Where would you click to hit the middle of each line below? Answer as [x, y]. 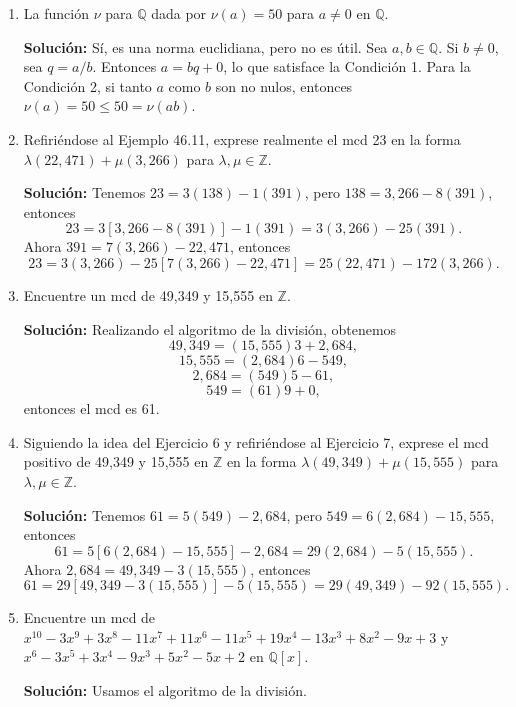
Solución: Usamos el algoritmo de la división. [165, 690]
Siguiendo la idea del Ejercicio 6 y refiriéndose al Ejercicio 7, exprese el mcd [256, 441]
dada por [179, 13]
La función [56, 13]
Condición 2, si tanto [87, 85]
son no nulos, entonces [284, 85]
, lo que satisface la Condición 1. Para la [347, 66]
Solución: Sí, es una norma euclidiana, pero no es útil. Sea [205, 46]
